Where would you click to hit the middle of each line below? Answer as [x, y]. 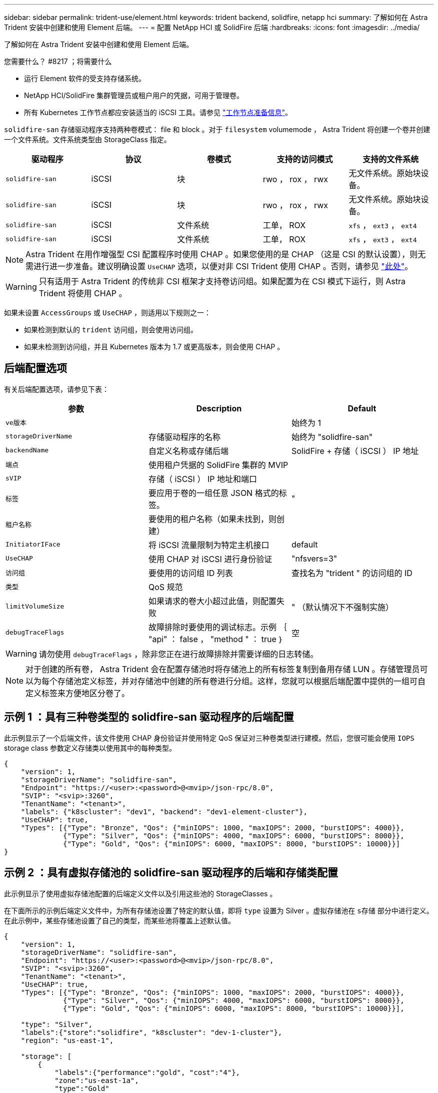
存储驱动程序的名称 [184, 437]
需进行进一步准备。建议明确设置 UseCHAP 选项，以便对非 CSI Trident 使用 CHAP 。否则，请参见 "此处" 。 [219, 266]
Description [219, 408]
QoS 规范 [165, 587]
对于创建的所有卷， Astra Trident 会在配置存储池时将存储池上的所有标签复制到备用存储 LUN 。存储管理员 [223, 669]
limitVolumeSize [35, 607]
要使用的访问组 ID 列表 [190, 573]
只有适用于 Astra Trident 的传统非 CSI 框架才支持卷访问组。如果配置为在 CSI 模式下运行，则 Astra [222, 281]
